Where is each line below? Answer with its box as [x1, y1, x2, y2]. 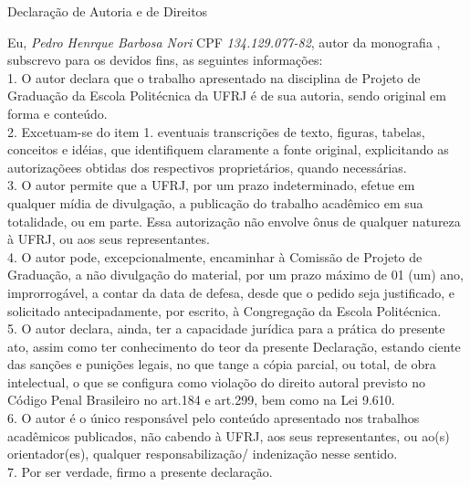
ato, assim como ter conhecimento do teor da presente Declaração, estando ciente [7, 336, 461, 355]
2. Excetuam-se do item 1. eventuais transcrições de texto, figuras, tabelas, [7, 122, 425, 141]
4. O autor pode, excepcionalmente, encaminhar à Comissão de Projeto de [7, 247, 423, 266]
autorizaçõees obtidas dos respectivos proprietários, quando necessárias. [7, 157, 407, 176]
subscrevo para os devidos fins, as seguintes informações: [7, 50, 323, 69]
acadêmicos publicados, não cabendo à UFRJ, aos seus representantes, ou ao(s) [7, 426, 450, 445]
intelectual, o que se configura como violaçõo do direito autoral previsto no [7, 372, 426, 391]
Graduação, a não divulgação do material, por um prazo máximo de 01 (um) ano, [7, 265, 464, 284]
